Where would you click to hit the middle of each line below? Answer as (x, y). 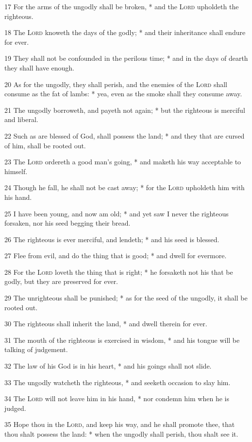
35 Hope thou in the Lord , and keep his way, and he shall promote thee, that (120, 424)
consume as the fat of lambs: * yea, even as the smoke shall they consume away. (123, 94)
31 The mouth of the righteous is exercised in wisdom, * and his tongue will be (122, 340)
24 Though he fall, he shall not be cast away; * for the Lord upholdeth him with (125, 187)
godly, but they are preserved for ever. (61, 281)
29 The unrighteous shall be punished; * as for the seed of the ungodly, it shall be (126, 298)
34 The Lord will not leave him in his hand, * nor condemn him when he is (117, 398)
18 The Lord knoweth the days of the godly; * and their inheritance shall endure (125, 32)
